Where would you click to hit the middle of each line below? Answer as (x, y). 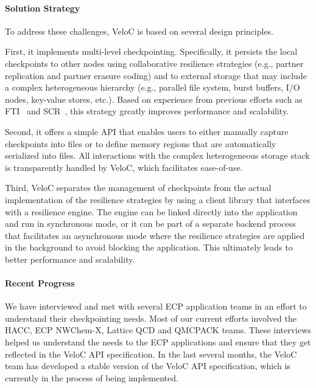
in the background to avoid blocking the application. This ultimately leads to (149, 247)
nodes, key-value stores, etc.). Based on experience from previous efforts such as (154, 99)
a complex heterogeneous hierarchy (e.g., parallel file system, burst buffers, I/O (153, 87)
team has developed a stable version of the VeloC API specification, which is (148, 366)
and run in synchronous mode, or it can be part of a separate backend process (150, 223)
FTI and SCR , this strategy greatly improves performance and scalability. (147, 111)
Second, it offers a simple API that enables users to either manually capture (147, 131)
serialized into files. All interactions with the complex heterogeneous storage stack (157, 155)
